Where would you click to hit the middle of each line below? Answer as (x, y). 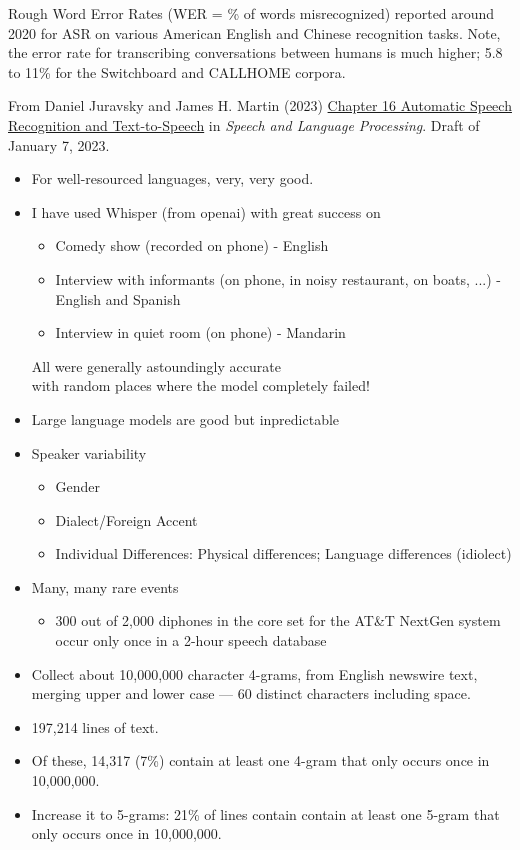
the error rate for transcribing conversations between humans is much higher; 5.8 (255, 52)
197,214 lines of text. (95, 726)
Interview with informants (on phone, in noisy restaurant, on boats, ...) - (278, 278)
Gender (78, 486)
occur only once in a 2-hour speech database (191, 640)
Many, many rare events (105, 586)
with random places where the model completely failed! (200, 385)
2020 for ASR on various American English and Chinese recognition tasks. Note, (254, 32)
